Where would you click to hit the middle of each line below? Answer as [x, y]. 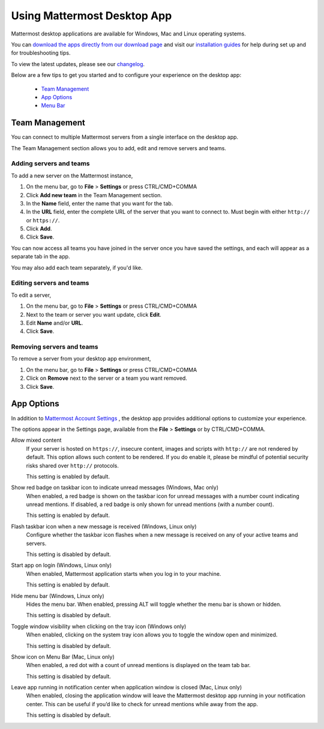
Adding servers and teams [50, 163]
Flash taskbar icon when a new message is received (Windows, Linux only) [104, 526]
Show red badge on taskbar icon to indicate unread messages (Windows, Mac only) [115, 487]
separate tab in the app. [40, 257]
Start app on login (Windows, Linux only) [61, 566]
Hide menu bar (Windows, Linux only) [58, 596]
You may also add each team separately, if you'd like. [77, 267]
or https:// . [43, 220]
